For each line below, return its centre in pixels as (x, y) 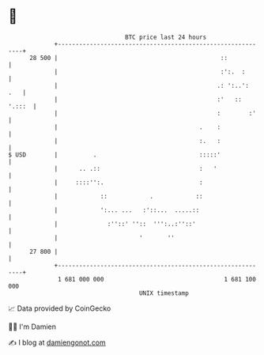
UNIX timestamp (164, 293)
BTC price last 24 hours (166, 37)
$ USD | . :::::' (115, 155)
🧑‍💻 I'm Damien (32, 327)
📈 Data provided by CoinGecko (60, 308)
